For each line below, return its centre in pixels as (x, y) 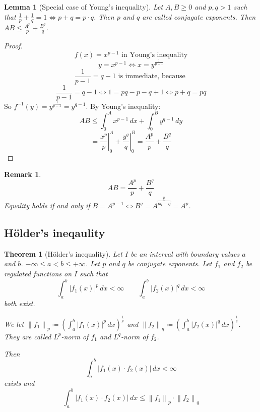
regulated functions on (38, 274)
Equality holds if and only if (47, 205)
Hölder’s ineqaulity (55, 233)
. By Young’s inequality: (123, 106)
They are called (28, 336)
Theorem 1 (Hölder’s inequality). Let (63, 253)
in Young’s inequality (155, 55)
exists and (19, 383)
